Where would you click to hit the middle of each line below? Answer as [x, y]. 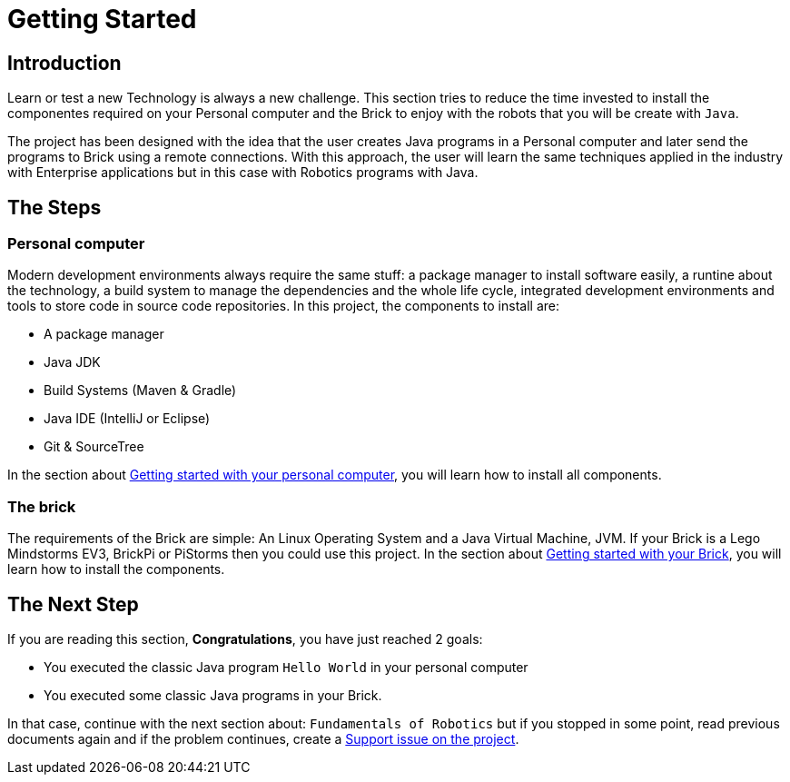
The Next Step [73, 604]
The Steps [54, 207]
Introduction [64, 63]
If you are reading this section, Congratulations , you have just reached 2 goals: [245, 638]
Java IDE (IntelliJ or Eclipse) [127, 419]
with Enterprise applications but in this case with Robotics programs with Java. [243, 173]
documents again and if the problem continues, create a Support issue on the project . [263, 738]
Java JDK [72, 362]
